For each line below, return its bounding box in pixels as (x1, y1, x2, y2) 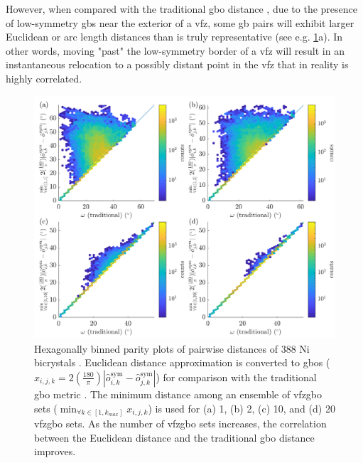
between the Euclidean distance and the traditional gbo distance (34, 430, 315, 445)
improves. (34, 444, 76, 459)
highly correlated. (6, 70, 82, 85)
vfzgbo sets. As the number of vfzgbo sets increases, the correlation (34, 416, 327, 431)
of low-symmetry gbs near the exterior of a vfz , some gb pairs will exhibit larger (6, 15, 354, 30)
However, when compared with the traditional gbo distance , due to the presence (6, 1, 357, 16)
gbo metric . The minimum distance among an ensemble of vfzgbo (34, 386, 323, 401)
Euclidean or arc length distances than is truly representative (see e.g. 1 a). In (6, 29, 343, 44)
